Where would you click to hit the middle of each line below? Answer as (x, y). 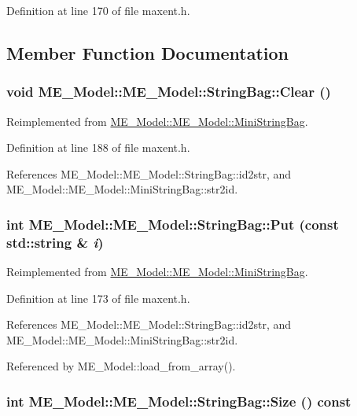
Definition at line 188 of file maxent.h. (98, 147)
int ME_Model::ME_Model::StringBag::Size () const (179, 401)
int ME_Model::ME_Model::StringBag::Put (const (173, 224)
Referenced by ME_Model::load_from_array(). (121, 366)
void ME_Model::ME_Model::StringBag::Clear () (169, 92)
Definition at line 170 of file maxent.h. (98, 10)
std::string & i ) (55, 242)
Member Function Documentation (148, 52)
